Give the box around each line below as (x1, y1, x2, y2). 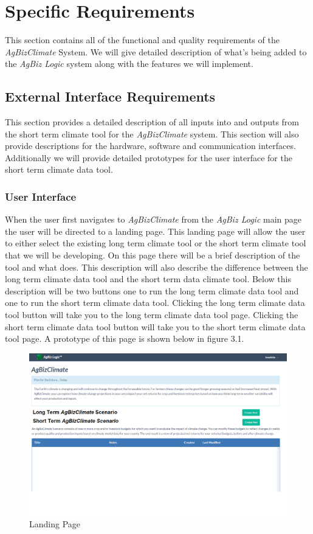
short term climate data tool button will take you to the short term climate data (5, 320, 306, 333)
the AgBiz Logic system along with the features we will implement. (5, 57, 253, 70)
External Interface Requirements (5, 87, 216, 106)
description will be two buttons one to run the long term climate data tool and (5, 284, 299, 297)
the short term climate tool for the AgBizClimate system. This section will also (5, 127, 299, 140)
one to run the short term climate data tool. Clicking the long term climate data (5, 296, 305, 309)
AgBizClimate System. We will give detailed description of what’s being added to (5, 45, 307, 58)
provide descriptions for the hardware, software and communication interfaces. (5, 139, 296, 152)
